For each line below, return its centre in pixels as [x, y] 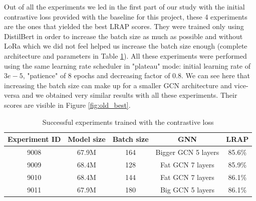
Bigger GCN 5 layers [187, 152]
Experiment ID [34, 139]
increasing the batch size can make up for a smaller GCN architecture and [118, 85]
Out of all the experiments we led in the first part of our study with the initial [124, 7]
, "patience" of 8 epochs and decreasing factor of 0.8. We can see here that [136, 75]
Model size [87, 139]
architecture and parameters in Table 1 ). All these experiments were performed [125, 55]
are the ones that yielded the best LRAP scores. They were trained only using [124, 26]
